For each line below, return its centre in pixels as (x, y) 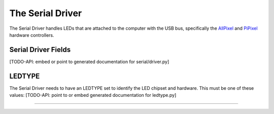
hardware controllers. (32, 35)
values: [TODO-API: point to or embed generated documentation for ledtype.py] (93, 95)
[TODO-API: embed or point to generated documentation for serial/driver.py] (89, 62)
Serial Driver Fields (40, 50)
